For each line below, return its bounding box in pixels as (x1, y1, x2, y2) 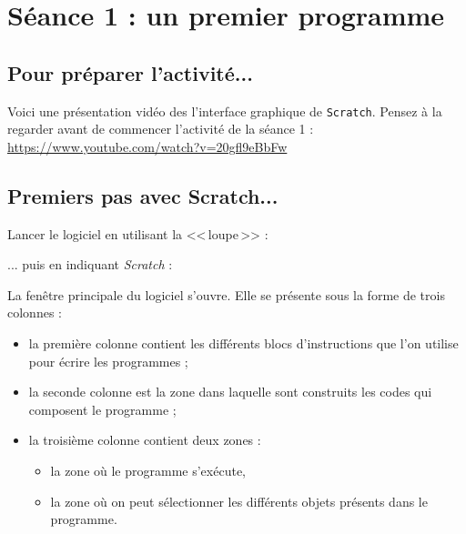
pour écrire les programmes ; (28, 351, 188, 370)
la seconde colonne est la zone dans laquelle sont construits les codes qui (28, 382, 432, 401)
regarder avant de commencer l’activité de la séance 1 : (7, 119, 314, 138)
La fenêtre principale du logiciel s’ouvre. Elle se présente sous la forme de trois (7, 285, 445, 304)
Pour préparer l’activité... (7, 58, 253, 86)
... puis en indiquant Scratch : (7, 255, 173, 274)
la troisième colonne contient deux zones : (28, 430, 261, 449)
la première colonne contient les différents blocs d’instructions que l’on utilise (28, 334, 459, 352)
